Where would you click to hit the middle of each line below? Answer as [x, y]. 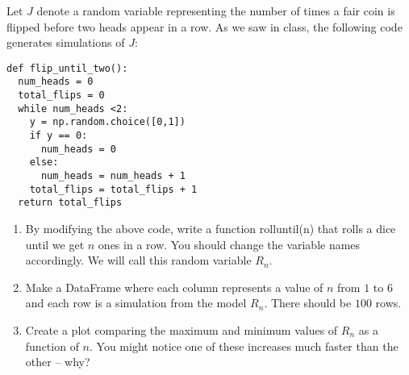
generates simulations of [66, 42]
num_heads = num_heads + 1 [113, 176]
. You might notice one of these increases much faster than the [244, 346]
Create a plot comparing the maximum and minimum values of [182, 329]
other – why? [58, 362]
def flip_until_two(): [67, 68]
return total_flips [70, 203]
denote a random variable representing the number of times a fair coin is [216, 10]
